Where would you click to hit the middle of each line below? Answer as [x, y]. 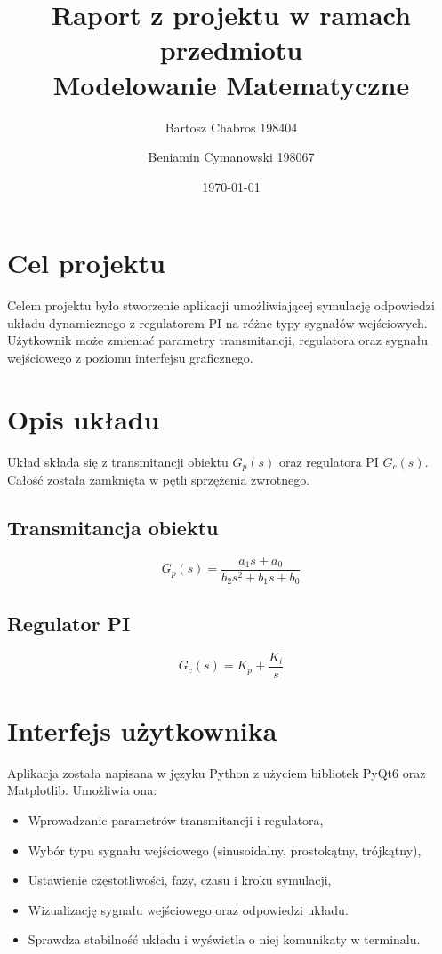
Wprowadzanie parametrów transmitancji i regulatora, [176, 820]
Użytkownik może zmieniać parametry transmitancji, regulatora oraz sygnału [217, 340]
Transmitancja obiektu [113, 528]
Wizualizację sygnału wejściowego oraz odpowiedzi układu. [188, 909]
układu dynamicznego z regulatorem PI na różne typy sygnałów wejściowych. [217, 322]
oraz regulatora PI [329, 461]
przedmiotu [231, 49]
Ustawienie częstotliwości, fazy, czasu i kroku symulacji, [180, 880]
